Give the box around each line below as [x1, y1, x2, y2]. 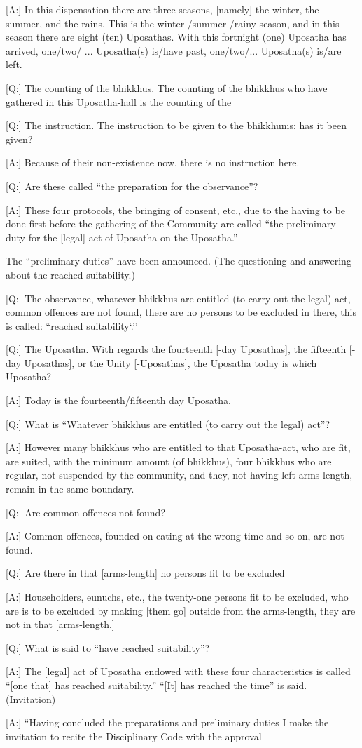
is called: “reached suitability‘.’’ [6, 318, 138, 333]
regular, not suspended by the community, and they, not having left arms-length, [6, 467, 353, 482]
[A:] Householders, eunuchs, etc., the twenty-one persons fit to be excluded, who [6, 589, 349, 603]
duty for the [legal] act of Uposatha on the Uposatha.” [6, 229, 238, 244]
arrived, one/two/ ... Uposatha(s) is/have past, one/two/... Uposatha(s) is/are [6, 43, 342, 58]
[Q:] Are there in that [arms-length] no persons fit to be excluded [6, 566, 285, 580]
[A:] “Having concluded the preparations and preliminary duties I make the [6, 715, 329, 730]
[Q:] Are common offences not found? [6, 505, 165, 519]
